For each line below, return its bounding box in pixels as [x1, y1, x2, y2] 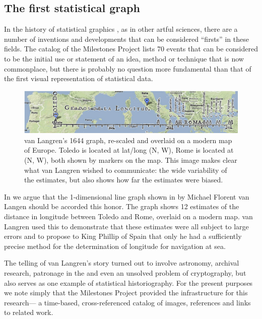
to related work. [4, 307, 53, 317]
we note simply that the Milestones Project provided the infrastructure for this [4, 287, 248, 298]
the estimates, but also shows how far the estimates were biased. [24, 174, 223, 185]
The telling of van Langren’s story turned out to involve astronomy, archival [4, 258, 239, 268]
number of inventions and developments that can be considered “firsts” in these [4, 33, 249, 44]
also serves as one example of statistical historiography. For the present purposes [4, 277, 253, 288]
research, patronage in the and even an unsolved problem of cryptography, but [4, 267, 246, 278]
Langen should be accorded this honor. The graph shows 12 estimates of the [4, 201, 239, 212]
